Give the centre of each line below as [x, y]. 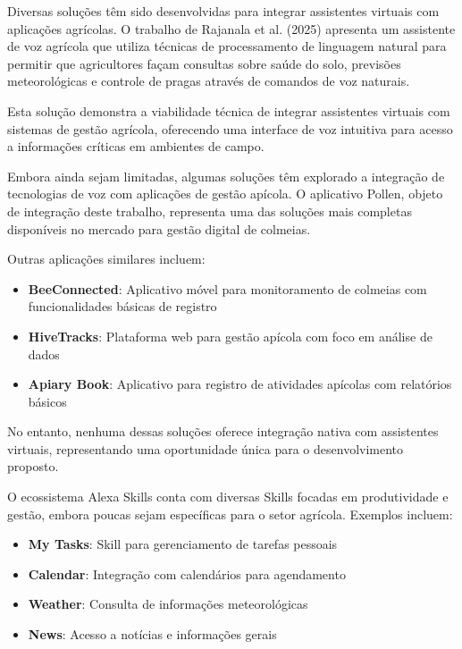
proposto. [33, 466]
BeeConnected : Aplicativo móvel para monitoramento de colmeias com [227, 288]
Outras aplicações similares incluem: [106, 259]
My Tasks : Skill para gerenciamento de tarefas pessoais [183, 544]
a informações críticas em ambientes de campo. [136, 146]
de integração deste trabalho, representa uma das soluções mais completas [210, 211]
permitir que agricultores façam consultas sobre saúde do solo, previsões [204, 63]
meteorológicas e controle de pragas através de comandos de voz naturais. [209, 81]
